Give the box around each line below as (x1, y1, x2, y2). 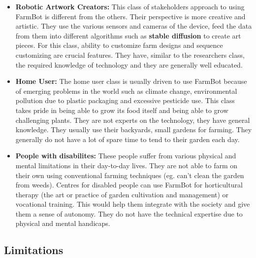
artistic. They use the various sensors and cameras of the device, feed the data (15, 21, 252, 31)
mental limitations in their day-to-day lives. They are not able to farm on (15, 160, 238, 170)
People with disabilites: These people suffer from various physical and (15, 150, 236, 161)
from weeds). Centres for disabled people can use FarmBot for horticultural (15, 180, 243, 190)
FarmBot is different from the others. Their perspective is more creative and (15, 11, 246, 21)
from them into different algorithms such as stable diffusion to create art (15, 30, 241, 40)
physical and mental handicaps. (15, 218, 110, 228)
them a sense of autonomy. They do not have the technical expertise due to (15, 208, 243, 219)
